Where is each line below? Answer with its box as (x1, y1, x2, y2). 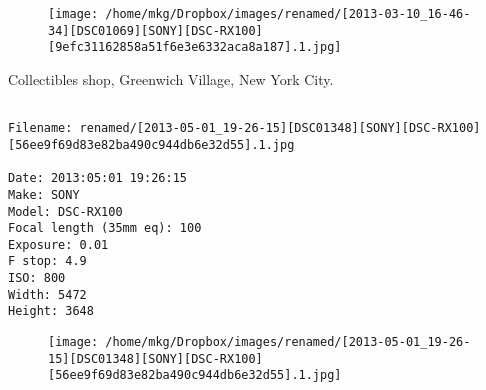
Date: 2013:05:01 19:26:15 (8, 171, 187, 186)
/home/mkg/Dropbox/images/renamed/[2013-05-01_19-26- (105, 335, 471, 350)
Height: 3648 (8, 304, 94, 319)
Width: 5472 (8, 287, 87, 302)
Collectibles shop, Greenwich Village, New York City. (8, 68, 334, 89)
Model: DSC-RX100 (8, 204, 123, 219)
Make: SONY (8, 187, 80, 202)
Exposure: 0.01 (8, 237, 109, 252)
